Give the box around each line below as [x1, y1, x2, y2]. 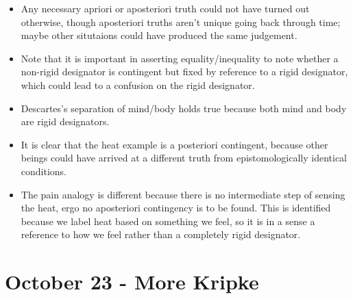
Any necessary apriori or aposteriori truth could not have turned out [21, 1, 310, 15]
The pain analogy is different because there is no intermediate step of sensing [21, 187, 345, 201]
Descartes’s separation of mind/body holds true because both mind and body [21, 101, 347, 115]
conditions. [21, 164, 67, 178]
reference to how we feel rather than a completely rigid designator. [21, 227, 301, 242]
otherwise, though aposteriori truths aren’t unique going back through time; [21, 14, 341, 29]
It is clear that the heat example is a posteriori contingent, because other [21, 137, 328, 151]
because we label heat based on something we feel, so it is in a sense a [21, 213, 315, 228]
